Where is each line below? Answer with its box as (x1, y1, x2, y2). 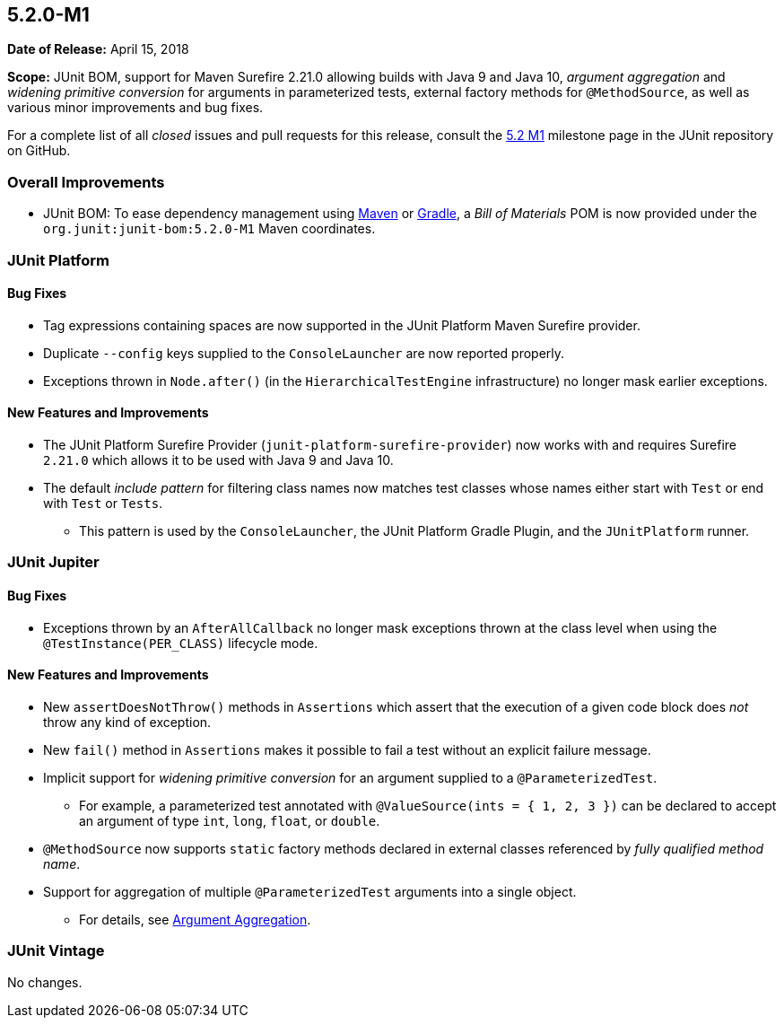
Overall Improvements (7, 172, 165, 191)
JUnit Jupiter (7, 553, 100, 572)
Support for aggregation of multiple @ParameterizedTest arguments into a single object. (43, 883, 577, 899)
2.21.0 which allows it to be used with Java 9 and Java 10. (43, 451, 394, 468)
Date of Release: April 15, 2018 (7, 41, 189, 57)
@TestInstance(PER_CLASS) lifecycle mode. (43, 635, 318, 651)
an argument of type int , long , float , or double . (79, 812, 380, 828)
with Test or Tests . (43, 495, 163, 511)
